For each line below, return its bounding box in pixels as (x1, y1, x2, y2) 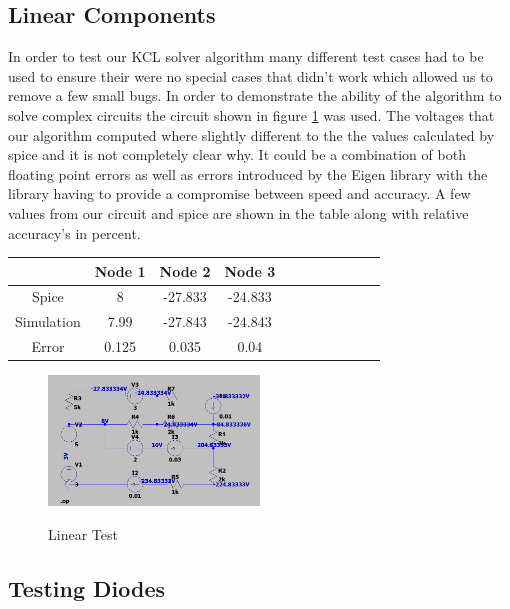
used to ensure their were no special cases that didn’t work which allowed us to (8, 65, 493, 86)
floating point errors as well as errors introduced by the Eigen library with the (8, 163, 488, 184)
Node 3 (224, 260, 276, 281)
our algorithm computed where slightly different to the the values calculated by (8, 124, 495, 145)
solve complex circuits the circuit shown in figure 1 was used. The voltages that (8, 104, 495, 125)
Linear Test (48, 523, 118, 544)
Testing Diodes (8, 572, 165, 603)
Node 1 (94, 260, 146, 281)
